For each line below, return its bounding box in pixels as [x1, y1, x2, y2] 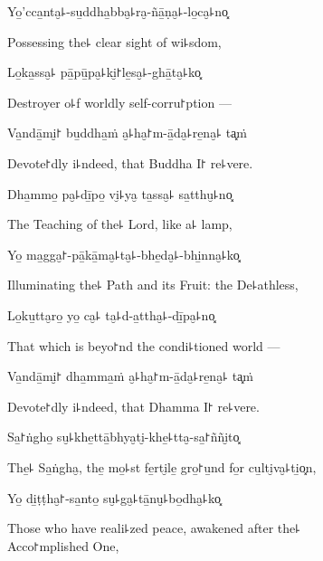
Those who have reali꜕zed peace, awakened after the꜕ [7, 518, 301, 537]
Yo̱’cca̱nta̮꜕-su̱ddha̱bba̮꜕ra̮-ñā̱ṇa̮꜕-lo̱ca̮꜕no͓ [7, 2, 229, 20]
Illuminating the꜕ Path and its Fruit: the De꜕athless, [7, 275, 299, 294]
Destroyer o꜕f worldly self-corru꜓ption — [7, 92, 232, 111]
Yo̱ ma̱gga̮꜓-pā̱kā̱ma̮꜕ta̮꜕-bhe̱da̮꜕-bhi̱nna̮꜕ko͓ [7, 244, 240, 263]
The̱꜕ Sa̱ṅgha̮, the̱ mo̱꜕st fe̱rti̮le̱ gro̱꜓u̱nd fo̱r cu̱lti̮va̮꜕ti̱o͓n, [7, 457, 317, 476]
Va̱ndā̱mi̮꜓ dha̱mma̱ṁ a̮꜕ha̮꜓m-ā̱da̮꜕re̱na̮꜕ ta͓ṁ [7, 366, 253, 385]
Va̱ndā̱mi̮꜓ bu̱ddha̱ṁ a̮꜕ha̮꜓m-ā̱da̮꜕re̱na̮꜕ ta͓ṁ [7, 123, 247, 142]
